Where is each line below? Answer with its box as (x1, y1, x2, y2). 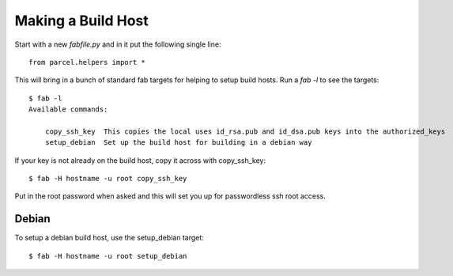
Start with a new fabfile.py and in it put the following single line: (14, 40, 221, 49)
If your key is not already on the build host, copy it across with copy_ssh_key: (14, 155, 266, 165)
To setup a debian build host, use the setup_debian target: (14, 233, 205, 243)
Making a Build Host (14, 12, 149, 29)
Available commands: (28, 105, 108, 114)
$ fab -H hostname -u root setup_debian (28, 251, 187, 260)
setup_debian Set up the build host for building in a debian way (44, 138, 312, 147)
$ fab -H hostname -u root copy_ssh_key (28, 174, 187, 183)
